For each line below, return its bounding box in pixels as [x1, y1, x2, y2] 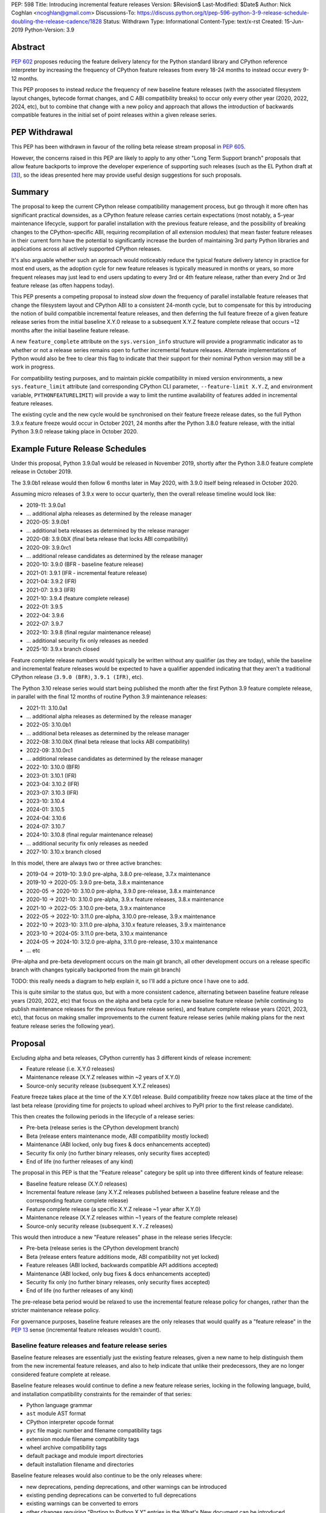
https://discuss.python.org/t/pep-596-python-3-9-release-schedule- [136, 9, 310, 16]
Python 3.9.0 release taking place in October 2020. [11, 428, 138, 435]
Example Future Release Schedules [11, 444, 147, 454]
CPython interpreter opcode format [26, 1418, 114, 1425]
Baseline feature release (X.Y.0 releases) [26, 1180, 128, 1187]
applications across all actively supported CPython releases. [11, 245, 162, 252]
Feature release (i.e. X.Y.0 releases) [26, 1065, 115, 1072]
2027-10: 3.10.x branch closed [26, 848, 101, 856]
